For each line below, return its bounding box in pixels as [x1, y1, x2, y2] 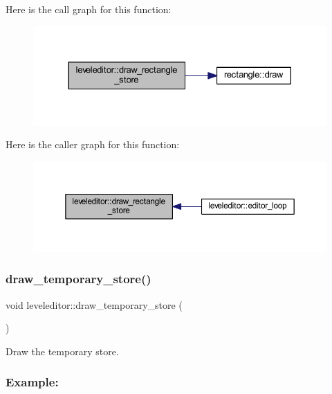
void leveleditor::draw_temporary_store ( [6, 297, 183, 312]
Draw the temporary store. [6, 343, 119, 358]
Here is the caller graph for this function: [6, 137, 180, 152]
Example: [6, 373, 59, 391]
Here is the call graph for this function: [6, 2, 172, 16]
